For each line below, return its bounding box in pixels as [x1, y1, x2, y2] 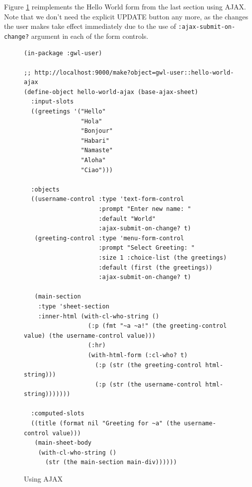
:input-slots [31, 98, 74, 105]
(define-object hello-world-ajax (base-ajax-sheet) [24, 88, 198, 96]
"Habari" [81, 137, 109, 144]
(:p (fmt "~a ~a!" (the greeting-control [87, 322, 227, 330]
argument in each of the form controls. [31, 30, 149, 41]
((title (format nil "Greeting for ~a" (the [31, 420, 180, 427]
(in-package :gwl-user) [24, 49, 102, 57]
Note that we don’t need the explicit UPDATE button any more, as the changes [4, 11, 249, 21]
